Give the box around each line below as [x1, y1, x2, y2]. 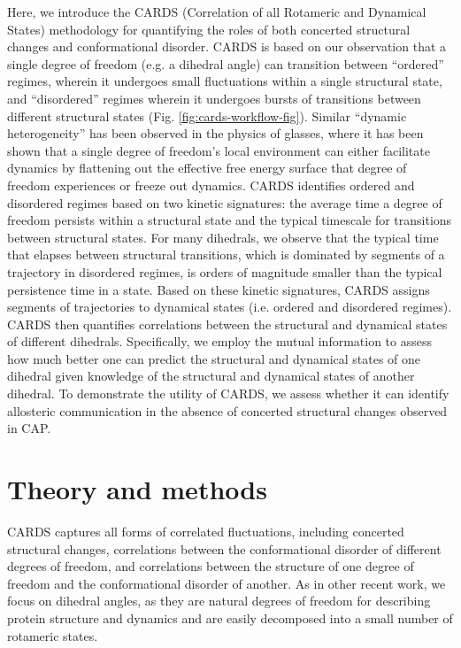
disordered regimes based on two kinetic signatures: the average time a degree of [7, 193, 442, 212]
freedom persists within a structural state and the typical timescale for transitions [7, 211, 452, 229]
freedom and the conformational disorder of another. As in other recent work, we [7, 574, 446, 592]
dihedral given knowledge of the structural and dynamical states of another [7, 366, 415, 385]
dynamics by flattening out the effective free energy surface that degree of [7, 158, 407, 177]
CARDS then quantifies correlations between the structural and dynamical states [7, 314, 448, 333]
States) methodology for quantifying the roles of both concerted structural [7, 19, 411, 38]
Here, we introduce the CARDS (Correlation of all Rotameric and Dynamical [7, 3, 426, 20]
